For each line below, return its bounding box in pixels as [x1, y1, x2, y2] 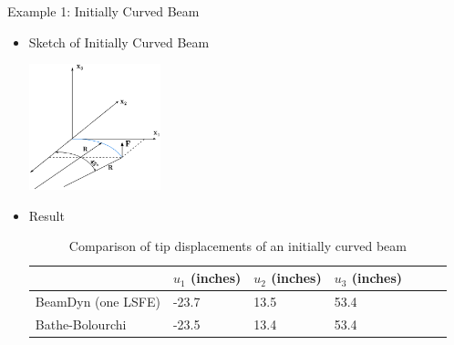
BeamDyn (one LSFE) [35, 291, 160, 310]
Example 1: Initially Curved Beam [7, 2, 200, 20]
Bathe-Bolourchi [35, 314, 127, 333]
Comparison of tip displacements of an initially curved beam [68, 236, 408, 256]
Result [28, 205, 65, 225]
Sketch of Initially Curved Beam [28, 32, 210, 51]
